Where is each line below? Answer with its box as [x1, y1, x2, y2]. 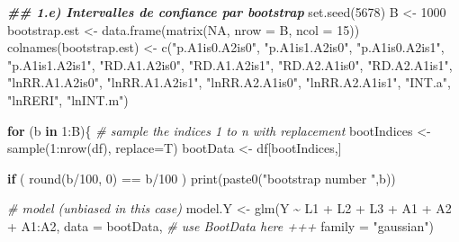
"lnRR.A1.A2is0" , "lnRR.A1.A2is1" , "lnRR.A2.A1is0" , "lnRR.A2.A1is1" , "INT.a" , [7, 73, 451, 92]
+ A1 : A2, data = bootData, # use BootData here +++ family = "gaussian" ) [7, 216, 434, 235]
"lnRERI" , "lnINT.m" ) [7, 90, 129, 109]
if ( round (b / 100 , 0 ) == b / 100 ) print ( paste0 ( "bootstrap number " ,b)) [7, 168, 396, 187]
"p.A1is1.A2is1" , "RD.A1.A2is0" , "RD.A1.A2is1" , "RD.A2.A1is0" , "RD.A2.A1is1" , [7, 55, 453, 74]
